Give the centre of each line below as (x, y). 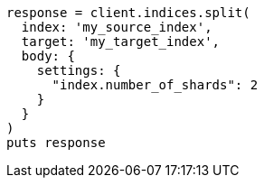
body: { (48, 56)
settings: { (79, 70)
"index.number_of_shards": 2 (155, 85)
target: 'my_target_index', (121, 42)
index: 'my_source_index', (117, 27)
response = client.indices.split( (128, 13)
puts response (56, 143)
